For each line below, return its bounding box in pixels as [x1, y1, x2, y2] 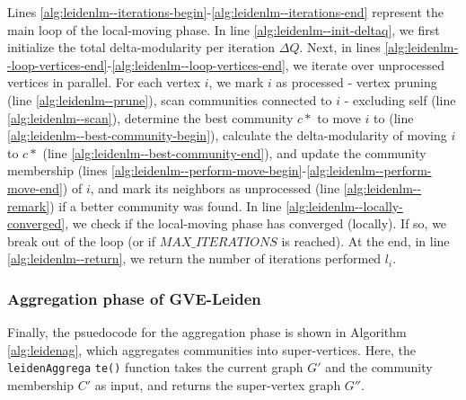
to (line [374, 108, 414, 127]
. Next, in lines [299, 38, 381, 57]
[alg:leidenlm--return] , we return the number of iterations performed [7, 249, 382, 268]
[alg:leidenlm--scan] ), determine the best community [7, 108, 294, 127]
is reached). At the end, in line [281, 231, 450, 250]
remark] [7, 196, 50, 215]
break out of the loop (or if [7, 231, 155, 250]
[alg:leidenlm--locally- [286, 196, 403, 215]
